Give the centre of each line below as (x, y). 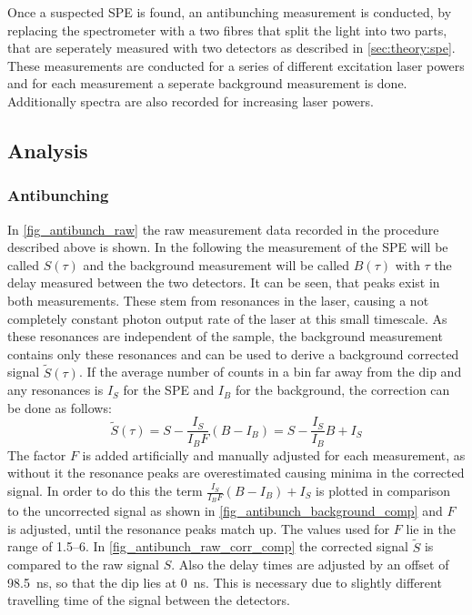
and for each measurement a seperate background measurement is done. (207, 83)
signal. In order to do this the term (105, 491)
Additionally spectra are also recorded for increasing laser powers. (191, 101)
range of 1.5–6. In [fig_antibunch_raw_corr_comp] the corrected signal (208, 546)
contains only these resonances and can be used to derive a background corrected (233, 353)
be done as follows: (60, 407)
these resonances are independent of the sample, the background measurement (225, 336)
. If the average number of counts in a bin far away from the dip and (270, 372)
